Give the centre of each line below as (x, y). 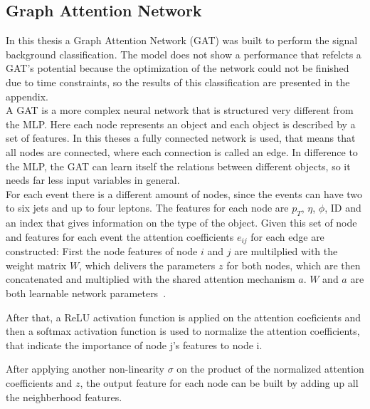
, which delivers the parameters (147, 265)
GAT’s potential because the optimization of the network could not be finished (178, 68)
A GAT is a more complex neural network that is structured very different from (180, 110)
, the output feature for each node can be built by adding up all (219, 382)
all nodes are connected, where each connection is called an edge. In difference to (182, 151)
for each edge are (287, 236)
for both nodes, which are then (294, 265)
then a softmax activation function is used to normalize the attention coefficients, (183, 331)
